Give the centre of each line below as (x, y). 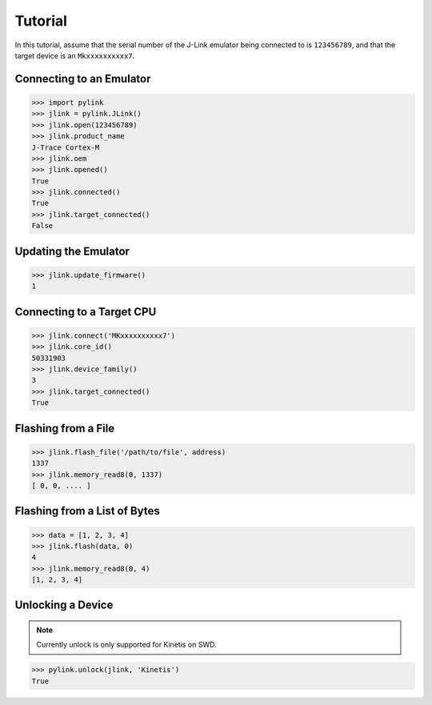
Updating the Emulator (72, 251)
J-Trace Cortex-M (66, 147)
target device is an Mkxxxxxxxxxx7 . (75, 55)
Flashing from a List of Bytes (87, 511)
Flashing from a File (65, 428)
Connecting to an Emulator (83, 79)
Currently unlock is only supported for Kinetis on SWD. (126, 645)
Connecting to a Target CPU (86, 312)
